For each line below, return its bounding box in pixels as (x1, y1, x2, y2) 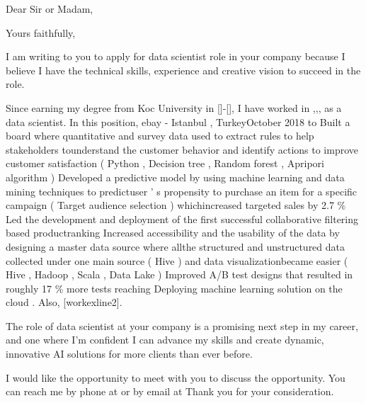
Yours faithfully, (6, 25, 76, 40)
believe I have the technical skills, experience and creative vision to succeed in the (6, 62, 361, 77)
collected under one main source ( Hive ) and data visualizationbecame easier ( (6, 253, 348, 268)
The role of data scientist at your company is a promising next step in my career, (6, 318, 358, 333)
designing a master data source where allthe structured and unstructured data (6, 239, 345, 254)
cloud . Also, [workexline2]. (6, 295, 122, 310)
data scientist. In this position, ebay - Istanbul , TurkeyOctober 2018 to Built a (6, 114, 350, 129)
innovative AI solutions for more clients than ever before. (6, 346, 253, 361)
